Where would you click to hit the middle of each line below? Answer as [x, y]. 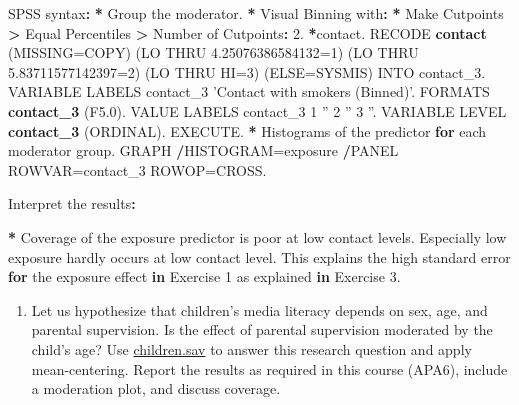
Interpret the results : [72, 203]
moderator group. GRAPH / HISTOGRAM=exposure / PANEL [203, 150]
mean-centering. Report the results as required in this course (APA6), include [269, 368]
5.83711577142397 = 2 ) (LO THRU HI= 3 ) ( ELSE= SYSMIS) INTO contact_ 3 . [247, 71]
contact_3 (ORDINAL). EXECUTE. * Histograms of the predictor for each [247, 130]
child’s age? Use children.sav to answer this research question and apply [251, 348]
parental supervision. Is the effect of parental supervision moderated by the [262, 329]
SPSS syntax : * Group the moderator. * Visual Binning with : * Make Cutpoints [256, 13]
